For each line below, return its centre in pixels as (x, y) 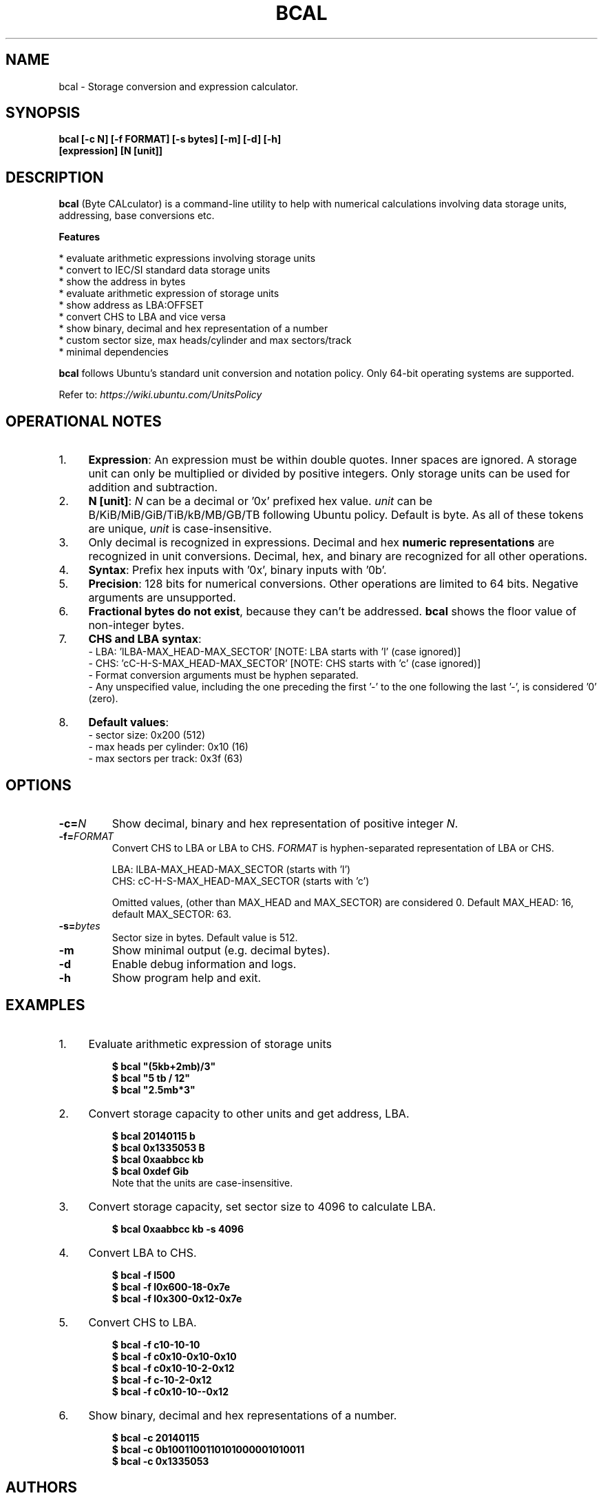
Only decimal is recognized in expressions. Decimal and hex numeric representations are (321, 543)
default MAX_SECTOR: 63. (171, 914)
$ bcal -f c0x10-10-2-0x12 (173, 1368)
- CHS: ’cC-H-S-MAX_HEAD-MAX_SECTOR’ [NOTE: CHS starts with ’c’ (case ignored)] (285, 664)
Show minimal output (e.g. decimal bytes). (221, 950)
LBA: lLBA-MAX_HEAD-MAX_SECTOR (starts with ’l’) (231, 869)
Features (80, 237)
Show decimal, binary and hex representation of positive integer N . (285, 823)
